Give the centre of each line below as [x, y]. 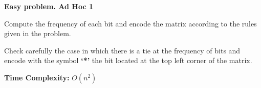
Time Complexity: [37, 77]
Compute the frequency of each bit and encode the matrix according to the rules [130, 23]
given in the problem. [38, 33]
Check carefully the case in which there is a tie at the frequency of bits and [122, 50]
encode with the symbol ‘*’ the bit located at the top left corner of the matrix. [128, 60]
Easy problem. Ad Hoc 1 [49, 6]
